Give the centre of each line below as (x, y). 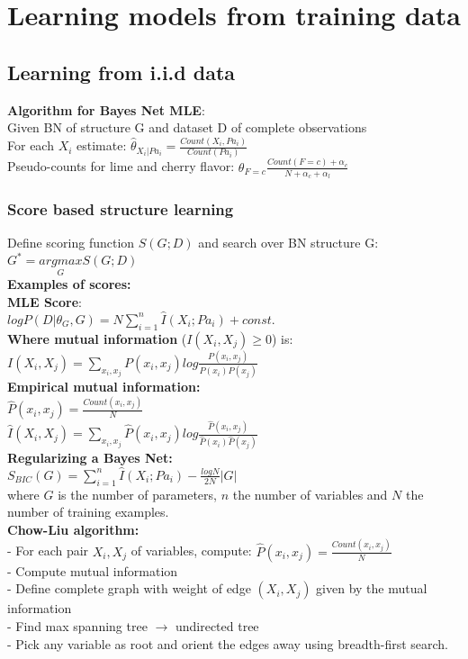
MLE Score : (45, 302)
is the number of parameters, (137, 494)
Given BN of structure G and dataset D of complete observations (187, 127)
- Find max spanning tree (77, 625)
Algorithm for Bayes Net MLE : (106, 109)
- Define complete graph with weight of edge (129, 588)
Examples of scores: (69, 284)
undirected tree (217, 625)
